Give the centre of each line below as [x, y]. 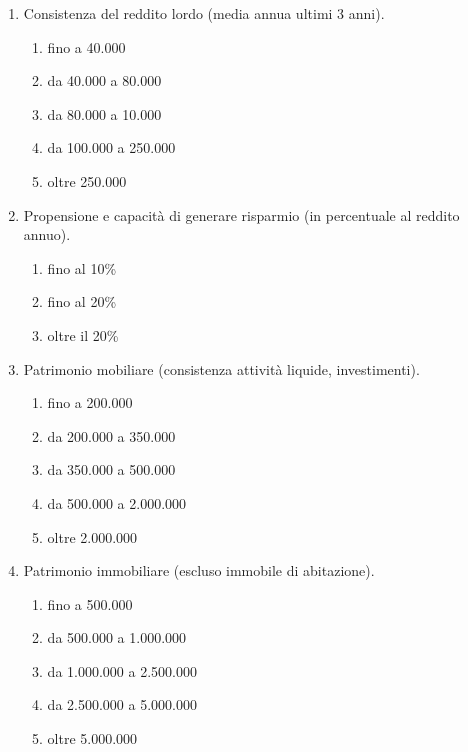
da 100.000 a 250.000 [111, 147]
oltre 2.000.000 [92, 536]
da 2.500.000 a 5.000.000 [122, 704]
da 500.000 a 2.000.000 [117, 502]
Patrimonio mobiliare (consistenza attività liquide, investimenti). [221, 368]
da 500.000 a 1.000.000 [117, 637]
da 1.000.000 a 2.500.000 [122, 670]
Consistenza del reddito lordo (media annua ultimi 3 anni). [204, 13]
